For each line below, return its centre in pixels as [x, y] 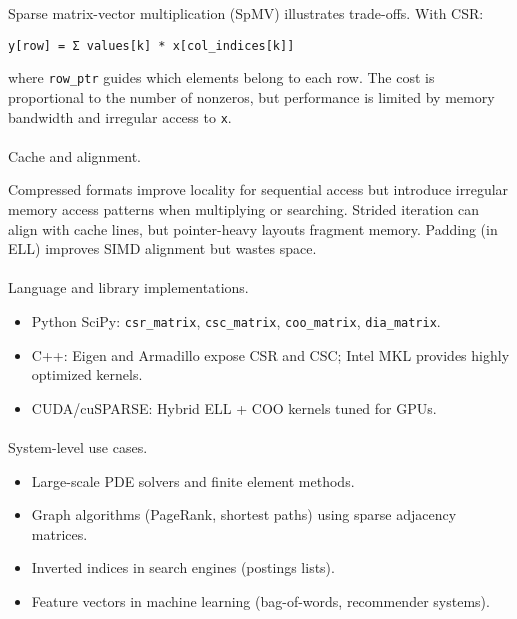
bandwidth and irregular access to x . [120, 116]
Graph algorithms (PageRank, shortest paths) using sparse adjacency [244, 514]
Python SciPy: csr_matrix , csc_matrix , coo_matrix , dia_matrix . [236, 320]
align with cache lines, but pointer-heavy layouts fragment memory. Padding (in [253, 228]
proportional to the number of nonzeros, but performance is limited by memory [251, 96]
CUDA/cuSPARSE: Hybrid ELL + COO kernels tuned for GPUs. [234, 407]
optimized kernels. [87, 374]
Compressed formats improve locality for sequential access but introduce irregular [258, 189]
